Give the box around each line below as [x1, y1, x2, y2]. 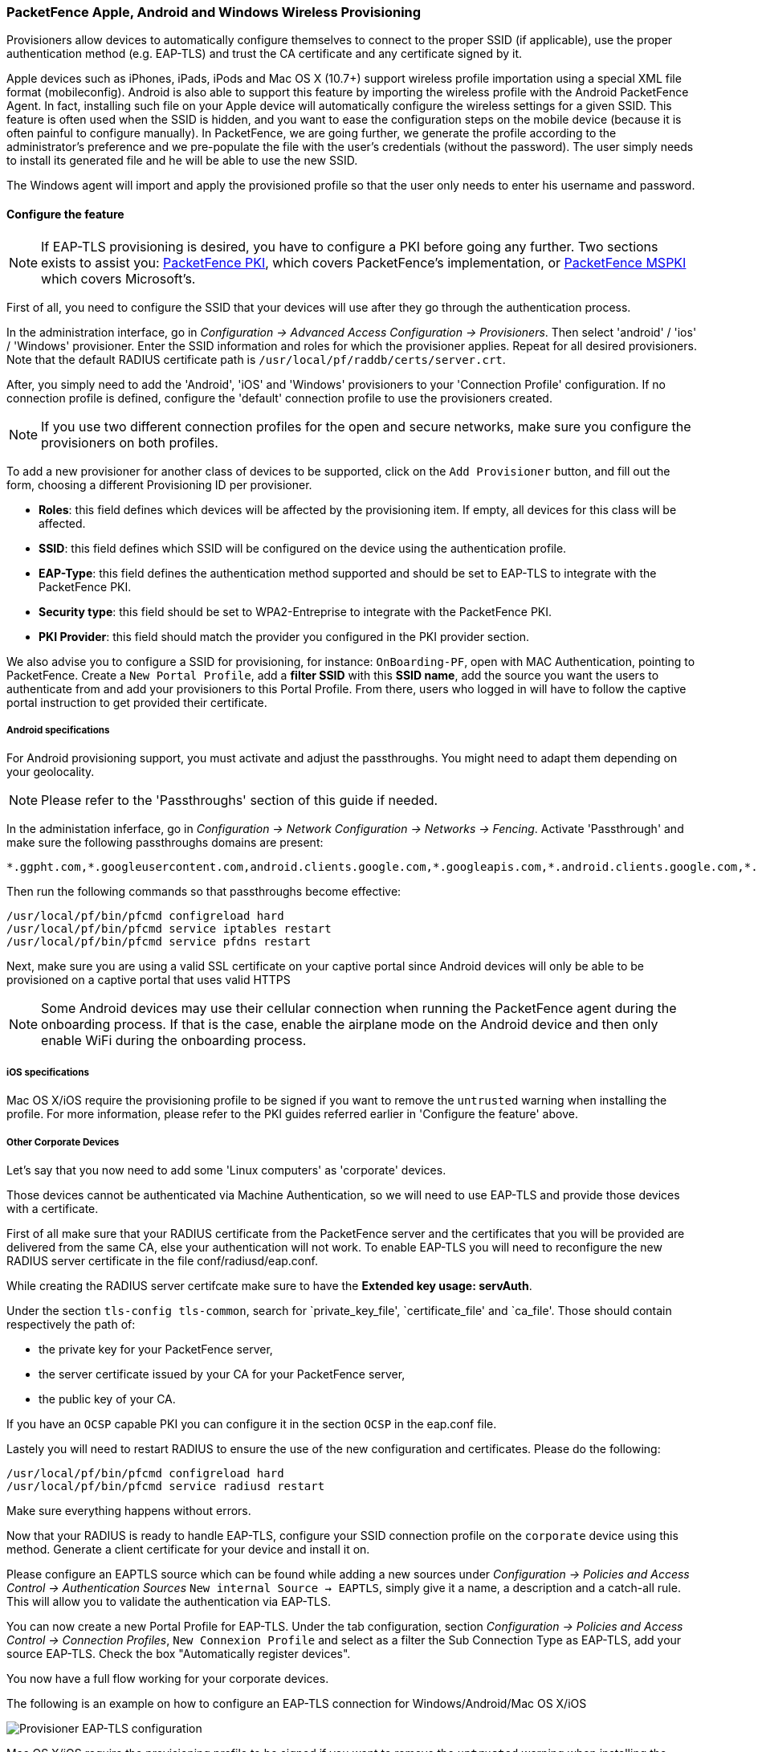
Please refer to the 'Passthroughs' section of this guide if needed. [41, 792, 438, 809]
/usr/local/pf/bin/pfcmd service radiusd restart [6, 1479, 325, 1493]
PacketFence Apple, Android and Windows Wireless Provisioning [6, 4, 422, 20]
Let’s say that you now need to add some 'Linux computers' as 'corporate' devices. [6, 1162, 446, 1177]
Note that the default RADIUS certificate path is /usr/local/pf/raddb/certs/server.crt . [6, 352, 506, 366]
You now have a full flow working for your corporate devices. [6, 1671, 329, 1685]
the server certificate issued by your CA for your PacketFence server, [39, 1366, 405, 1381]
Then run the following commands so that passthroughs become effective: [6, 884, 401, 899]
